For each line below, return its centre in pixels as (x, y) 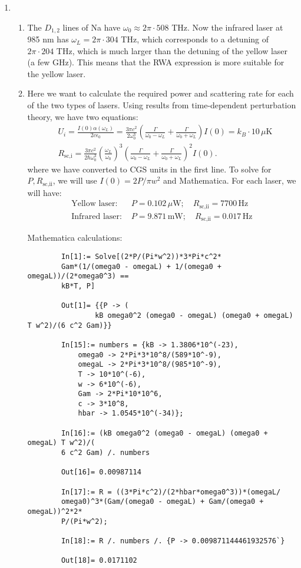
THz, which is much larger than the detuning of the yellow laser (172, 50)
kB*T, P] (78, 286)
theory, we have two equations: (83, 116)
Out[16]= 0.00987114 (101, 472)
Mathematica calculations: (75, 238)
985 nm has (48, 39)
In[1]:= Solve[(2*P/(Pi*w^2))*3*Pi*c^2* (141, 256)
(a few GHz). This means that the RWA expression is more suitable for (156, 62)
